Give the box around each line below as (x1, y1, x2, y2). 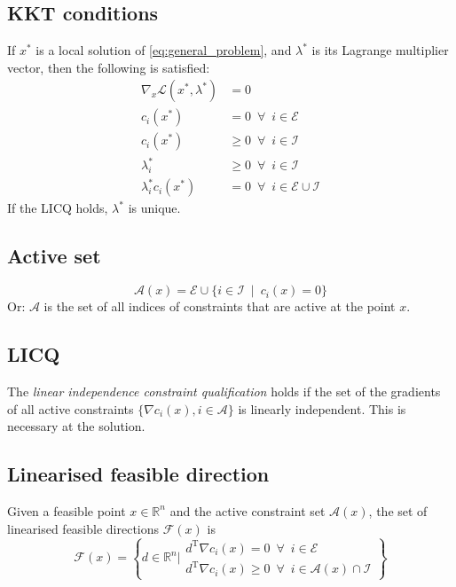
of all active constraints (7, 399, 134, 418)
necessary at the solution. (7, 417, 145, 435)
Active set (7, 242, 101, 270)
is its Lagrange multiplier (311, 41, 449, 59)
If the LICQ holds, (7, 199, 108, 217)
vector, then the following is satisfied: (7, 58, 210, 76)
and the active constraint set (169, 501, 326, 520)
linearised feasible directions (7, 519, 160, 537)
